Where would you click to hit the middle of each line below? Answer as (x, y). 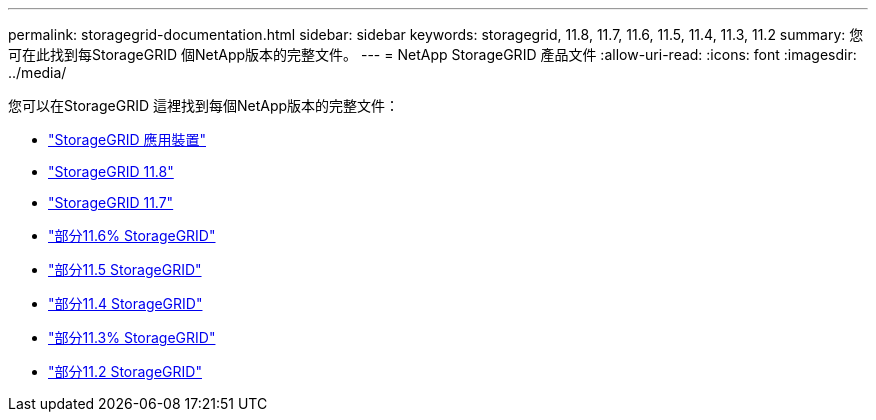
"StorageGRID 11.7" (111, 202)
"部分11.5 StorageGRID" (125, 269)
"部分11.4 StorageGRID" (125, 303)
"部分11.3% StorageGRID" (132, 337)
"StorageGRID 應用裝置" (127, 139)
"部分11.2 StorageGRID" (125, 371)
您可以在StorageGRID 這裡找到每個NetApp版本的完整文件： (204, 105)
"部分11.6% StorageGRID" (132, 235)
